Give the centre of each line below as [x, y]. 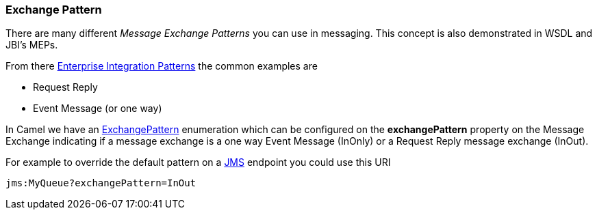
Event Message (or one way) [98, 109]
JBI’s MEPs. [32, 45]
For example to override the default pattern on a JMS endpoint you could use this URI [198, 162]
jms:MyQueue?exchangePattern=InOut [101, 183]
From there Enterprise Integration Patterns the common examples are [162, 66]
